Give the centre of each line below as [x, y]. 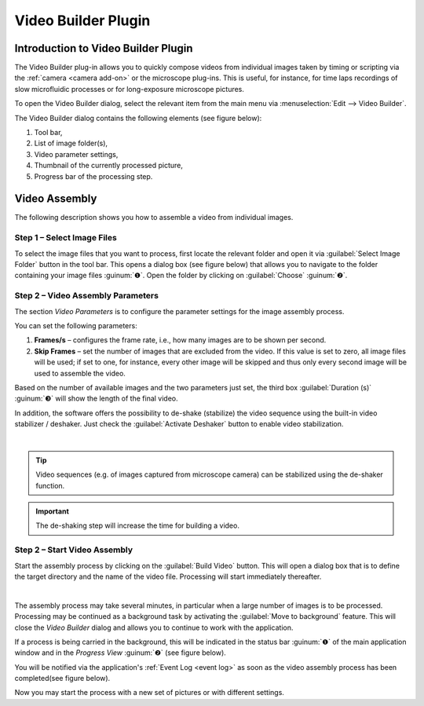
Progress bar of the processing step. [93, 176]
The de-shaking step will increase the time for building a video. [137, 525]
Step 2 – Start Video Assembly [74, 550]
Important [53, 511]
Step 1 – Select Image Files [66, 238]
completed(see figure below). [62, 679]
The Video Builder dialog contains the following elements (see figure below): [138, 118]
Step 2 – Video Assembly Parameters [86, 296]
